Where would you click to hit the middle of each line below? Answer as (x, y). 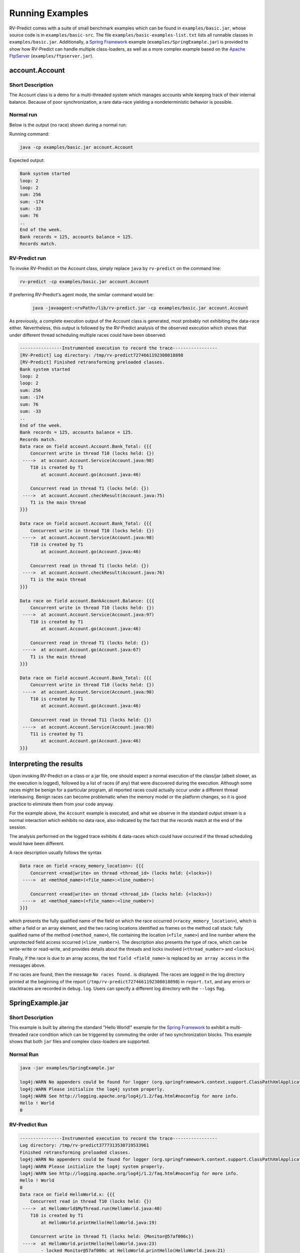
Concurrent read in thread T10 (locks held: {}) (91, 1201)
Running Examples (49, 13)
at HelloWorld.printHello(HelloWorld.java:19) (99, 1222)
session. (18, 827)
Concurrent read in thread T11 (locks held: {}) (91, 720)
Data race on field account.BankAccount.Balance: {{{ (87, 601)
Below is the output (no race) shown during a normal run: (68, 125)
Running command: (29, 134)
